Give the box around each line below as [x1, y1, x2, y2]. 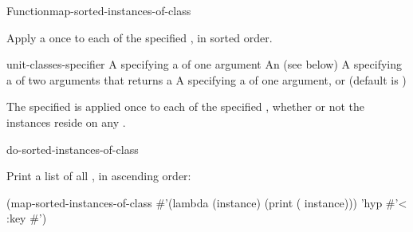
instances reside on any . [6, 113, 126, 130]
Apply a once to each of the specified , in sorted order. [6, 29, 273, 45]
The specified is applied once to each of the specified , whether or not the [6, 98, 365, 115]
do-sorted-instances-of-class [6, 140, 139, 157]
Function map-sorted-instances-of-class [6, 2, 191, 18]
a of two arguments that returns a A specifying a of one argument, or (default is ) [6, 71, 407, 88]
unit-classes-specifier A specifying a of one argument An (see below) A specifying [6, 56, 403, 73]
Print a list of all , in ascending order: [6, 167, 191, 184]
